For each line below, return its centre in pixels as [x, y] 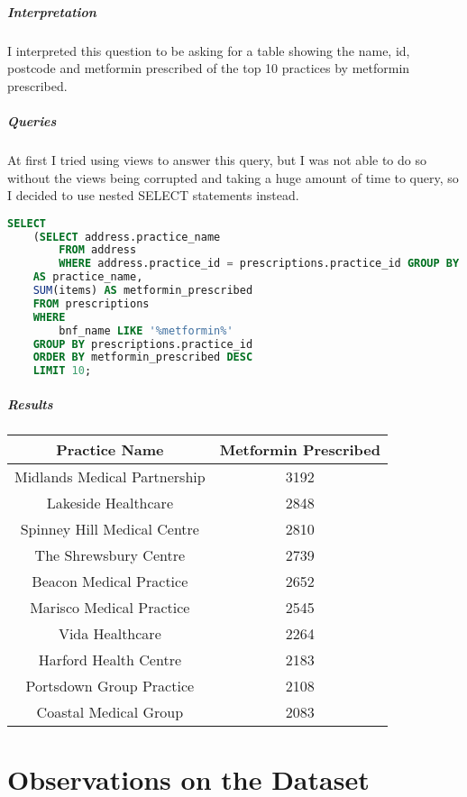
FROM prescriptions [91, 303]
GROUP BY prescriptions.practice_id [143, 344]
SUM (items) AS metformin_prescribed [143, 291]
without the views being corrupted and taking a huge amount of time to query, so [233, 177]
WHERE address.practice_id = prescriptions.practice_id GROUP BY [259, 264]
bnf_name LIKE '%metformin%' [146, 330]
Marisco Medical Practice [110, 607]
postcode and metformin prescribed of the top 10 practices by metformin [209, 68]
